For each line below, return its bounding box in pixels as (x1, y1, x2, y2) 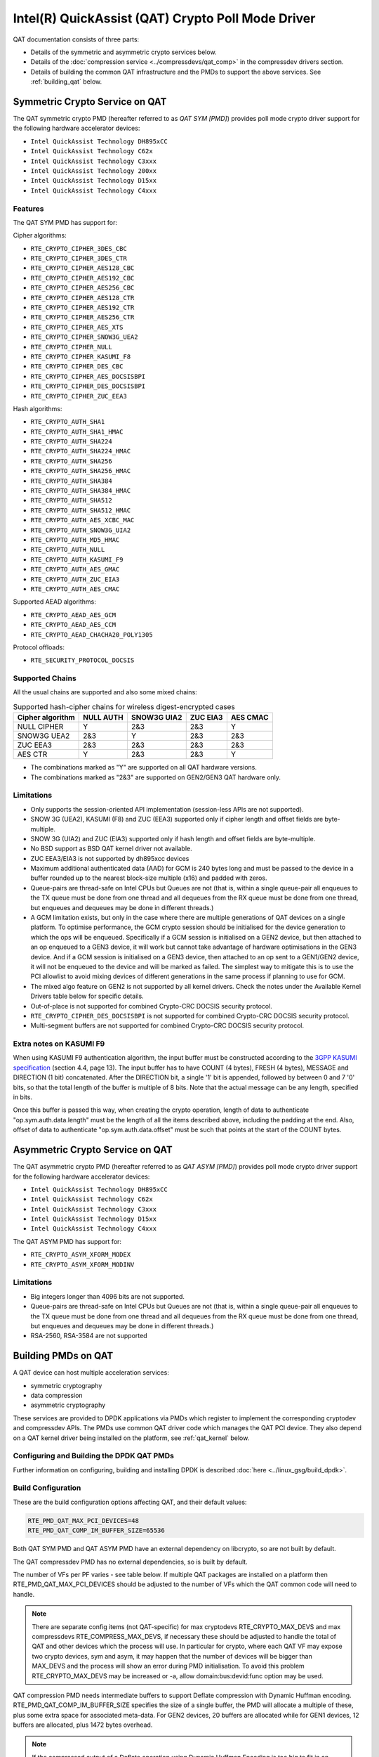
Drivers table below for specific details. (30, 992, 144, 1001)
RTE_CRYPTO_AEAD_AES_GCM (30, 611, 116, 618)
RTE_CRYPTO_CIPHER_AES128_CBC (30, 264, 135, 272)
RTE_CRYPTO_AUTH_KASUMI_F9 (30, 555, 124, 564)
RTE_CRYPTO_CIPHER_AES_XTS (30, 323, 124, 331)
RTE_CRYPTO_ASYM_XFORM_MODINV (30, 1260, 135, 1269)
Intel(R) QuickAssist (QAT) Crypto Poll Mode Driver (13, 11, 316, 26)
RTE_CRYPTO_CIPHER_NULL (30, 343, 112, 351)
